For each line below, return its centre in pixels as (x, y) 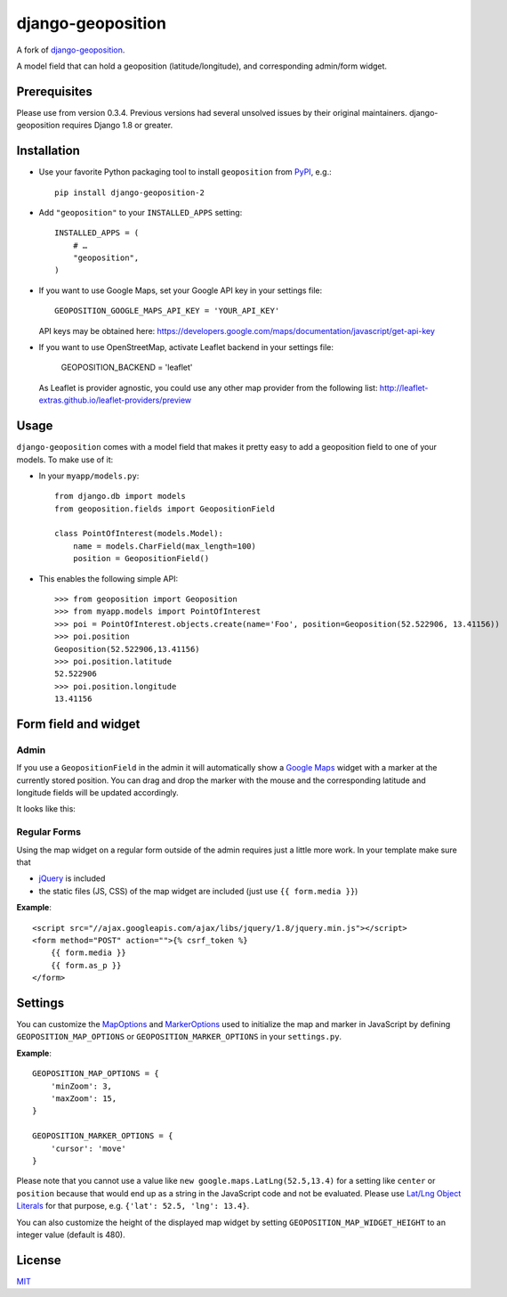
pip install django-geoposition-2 (129, 192)
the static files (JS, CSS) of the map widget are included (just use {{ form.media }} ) (198, 891)
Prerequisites (54, 91)
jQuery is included (72, 878)
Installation (48, 151)
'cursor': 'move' (88, 1148)
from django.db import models (121, 496)
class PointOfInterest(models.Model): (139, 534)
